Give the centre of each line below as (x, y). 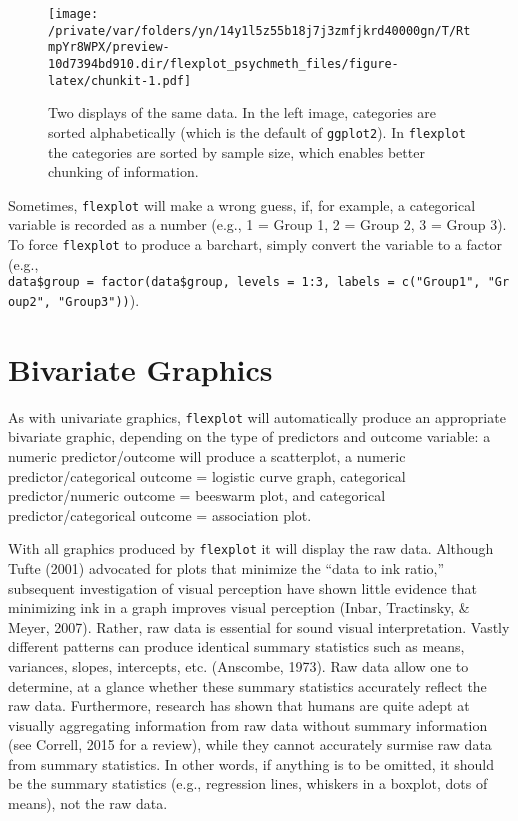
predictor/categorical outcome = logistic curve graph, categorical (207, 475)
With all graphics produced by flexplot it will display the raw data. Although (251, 548)
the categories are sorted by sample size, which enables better (236, 151)
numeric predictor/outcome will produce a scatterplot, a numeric (207, 455)
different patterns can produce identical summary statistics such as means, (236, 646)
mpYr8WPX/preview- (109, 47)
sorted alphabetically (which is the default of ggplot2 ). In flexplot (257, 131)
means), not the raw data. (88, 803)
